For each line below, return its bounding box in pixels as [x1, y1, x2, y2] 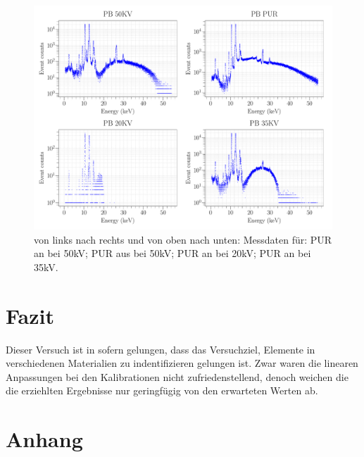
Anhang [6, 425, 83, 453]
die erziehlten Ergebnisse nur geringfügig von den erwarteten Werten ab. [6, 383, 318, 398]
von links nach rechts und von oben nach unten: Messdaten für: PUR [34, 232, 332, 246]
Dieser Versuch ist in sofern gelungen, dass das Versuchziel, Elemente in [6, 342, 315, 356]
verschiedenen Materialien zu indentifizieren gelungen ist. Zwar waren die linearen [6, 356, 358, 370]
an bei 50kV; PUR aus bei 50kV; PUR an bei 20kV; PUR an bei [34, 246, 311, 261]
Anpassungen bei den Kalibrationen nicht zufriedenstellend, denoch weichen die [6, 369, 349, 384]
